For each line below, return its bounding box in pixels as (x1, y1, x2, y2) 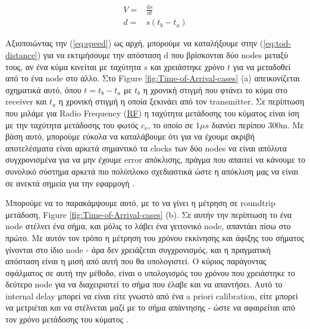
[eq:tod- (263, 37, 291, 49)
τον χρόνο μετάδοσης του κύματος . (5, 313, 129, 325)
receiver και (5, 95, 47, 107)
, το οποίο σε (148, 118, 193, 131)
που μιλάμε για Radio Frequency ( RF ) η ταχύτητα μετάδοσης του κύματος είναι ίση (5, 106, 299, 119)
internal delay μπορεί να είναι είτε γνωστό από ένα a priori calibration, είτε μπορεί (5, 289, 298, 302)
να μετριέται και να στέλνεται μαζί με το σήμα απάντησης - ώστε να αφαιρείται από (5, 301, 295, 314)
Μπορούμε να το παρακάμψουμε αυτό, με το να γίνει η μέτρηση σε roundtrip (5, 197, 275, 209)
